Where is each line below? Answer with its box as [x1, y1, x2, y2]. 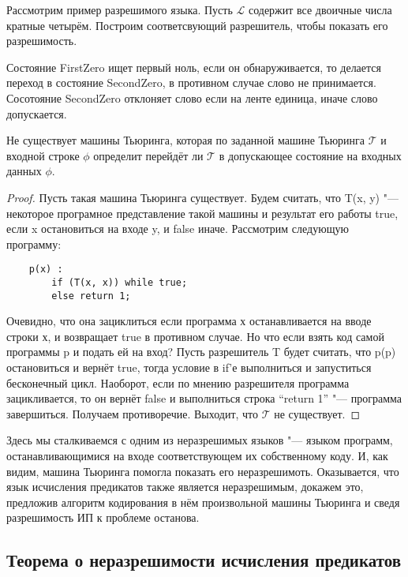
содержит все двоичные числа [248, 2, 392, 17]
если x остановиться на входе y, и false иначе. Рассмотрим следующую [6, 220, 349, 237]
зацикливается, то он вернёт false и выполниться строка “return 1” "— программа [6, 390, 402, 407]
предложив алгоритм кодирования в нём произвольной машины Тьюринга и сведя [6, 493, 400, 510]
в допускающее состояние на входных [219, 147, 402, 163]
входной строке [6, 147, 80, 163]
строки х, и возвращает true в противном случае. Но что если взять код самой [6, 328, 384, 344]
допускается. [6, 105, 67, 122]
